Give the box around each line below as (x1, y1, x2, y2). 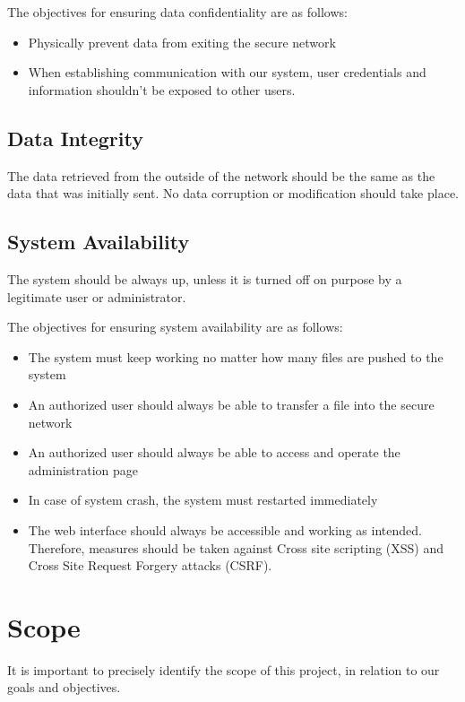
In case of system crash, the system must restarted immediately (28, 490, 378, 509)
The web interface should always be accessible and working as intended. (28, 520, 422, 539)
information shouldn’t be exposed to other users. (28, 80, 296, 99)
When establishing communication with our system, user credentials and (28, 63, 426, 82)
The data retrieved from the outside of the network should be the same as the (7, 166, 435, 185)
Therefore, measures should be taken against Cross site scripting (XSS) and (28, 538, 443, 557)
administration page (28, 460, 139, 479)
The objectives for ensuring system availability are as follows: (7, 317, 343, 336)
